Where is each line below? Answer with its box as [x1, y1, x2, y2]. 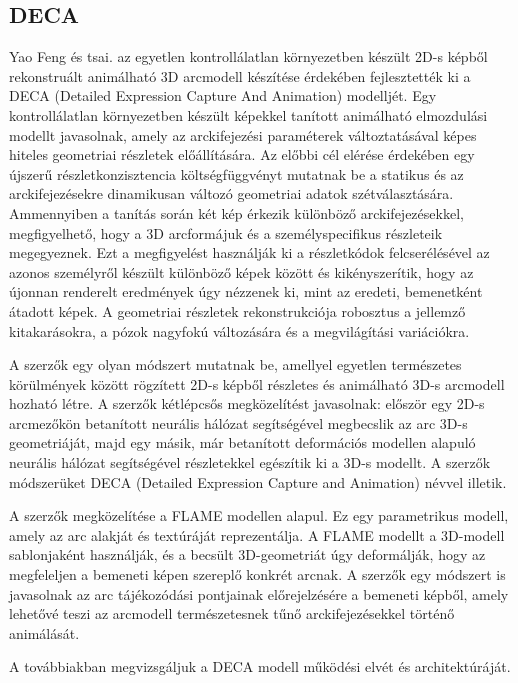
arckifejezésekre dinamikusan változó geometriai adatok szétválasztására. [9, 183, 454, 204]
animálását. [9, 622, 80, 643]
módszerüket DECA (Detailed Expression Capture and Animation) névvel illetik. [9, 471, 507, 492]
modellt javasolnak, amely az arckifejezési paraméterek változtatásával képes [9, 124, 477, 145]
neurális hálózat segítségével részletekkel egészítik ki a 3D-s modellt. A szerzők [9, 452, 491, 473]
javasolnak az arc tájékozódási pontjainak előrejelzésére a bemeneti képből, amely [9, 583, 509, 604]
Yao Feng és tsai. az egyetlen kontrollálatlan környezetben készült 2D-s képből [9, 46, 488, 67]
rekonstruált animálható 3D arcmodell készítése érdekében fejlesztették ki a [9, 65, 471, 86]
